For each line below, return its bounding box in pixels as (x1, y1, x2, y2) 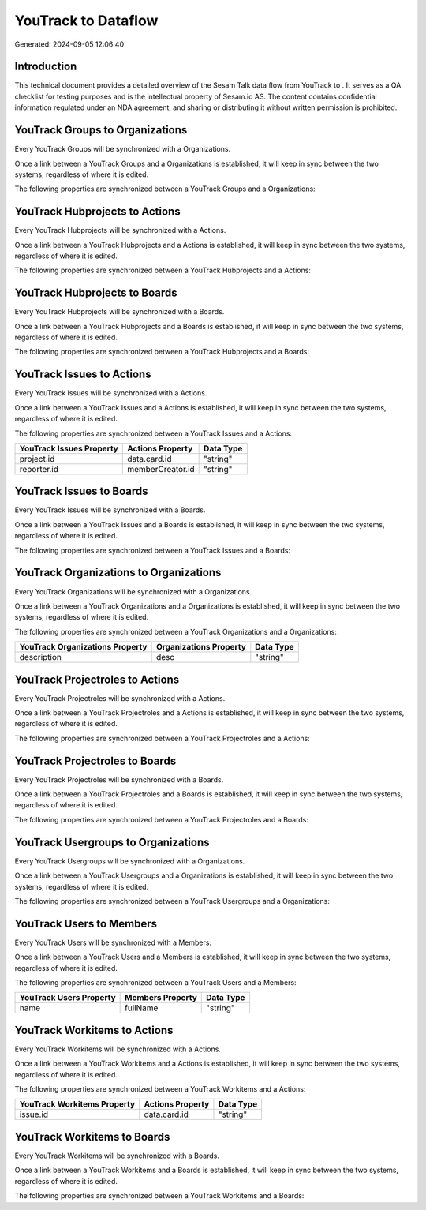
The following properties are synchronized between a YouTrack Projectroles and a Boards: (14, 815, 309, 824)
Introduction (14, 60, 77, 73)
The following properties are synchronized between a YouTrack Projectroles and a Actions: (14, 733, 311, 743)
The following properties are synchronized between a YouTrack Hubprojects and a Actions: (14, 265, 312, 275)
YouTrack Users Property (19, 992, 116, 1003)
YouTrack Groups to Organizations (14, 123, 188, 137)
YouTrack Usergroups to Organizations (14, 835, 210, 848)
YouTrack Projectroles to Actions (14, 672, 180, 686)
